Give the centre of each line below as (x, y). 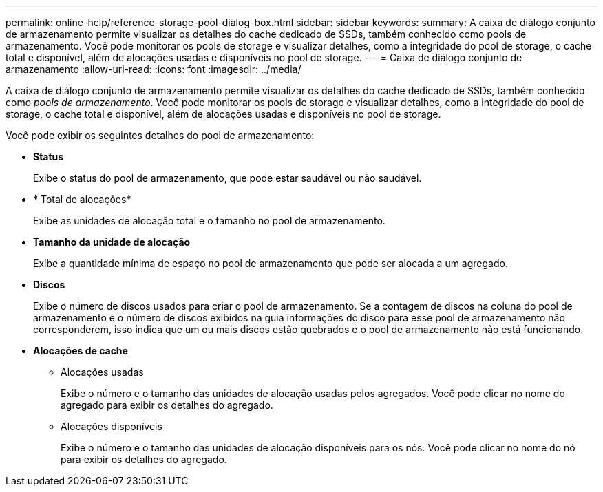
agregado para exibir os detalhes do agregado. (167, 405)
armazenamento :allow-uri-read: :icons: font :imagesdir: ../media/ (154, 69)
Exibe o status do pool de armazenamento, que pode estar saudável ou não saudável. (228, 178)
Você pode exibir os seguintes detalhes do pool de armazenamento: (160, 135)
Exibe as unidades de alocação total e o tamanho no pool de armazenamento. (209, 221)
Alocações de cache (81, 351)
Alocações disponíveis (112, 426)
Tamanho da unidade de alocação (112, 242)
